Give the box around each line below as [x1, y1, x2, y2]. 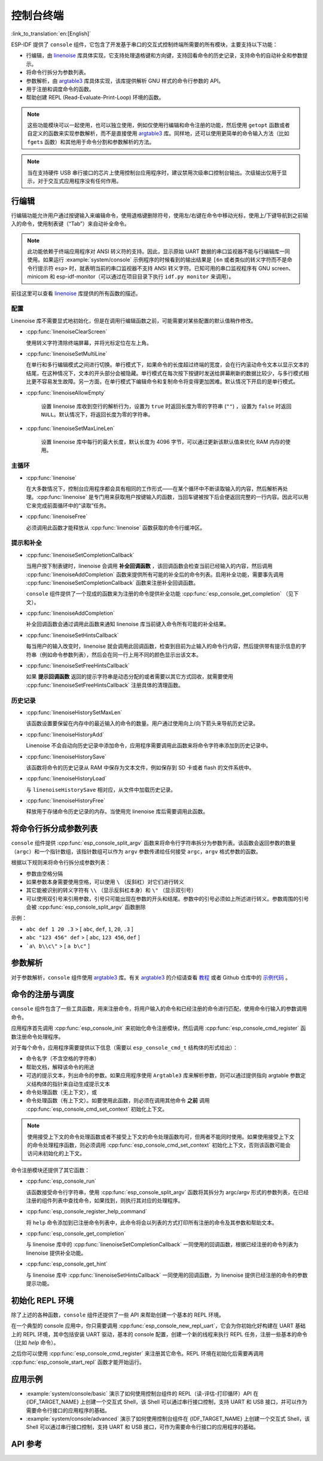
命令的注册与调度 [11, 990, 74, 1000]
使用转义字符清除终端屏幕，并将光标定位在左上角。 [26, 339, 152, 346]
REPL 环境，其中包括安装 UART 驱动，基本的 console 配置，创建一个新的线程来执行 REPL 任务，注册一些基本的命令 [23, 1330, 307, 1337]
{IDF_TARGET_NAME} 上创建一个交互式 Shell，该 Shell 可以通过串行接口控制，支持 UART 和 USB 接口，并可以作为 [26, 1398, 307, 1406]
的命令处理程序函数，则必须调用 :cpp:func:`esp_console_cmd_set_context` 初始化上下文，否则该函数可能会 [27, 1141, 291, 1149]
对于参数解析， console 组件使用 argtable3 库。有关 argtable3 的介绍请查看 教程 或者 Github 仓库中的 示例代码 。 [11, 973, 291, 981]
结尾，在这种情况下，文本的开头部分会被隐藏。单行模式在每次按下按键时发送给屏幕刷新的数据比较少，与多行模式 [26, 369, 304, 377]
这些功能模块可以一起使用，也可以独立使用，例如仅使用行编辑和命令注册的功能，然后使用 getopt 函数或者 [27, 122, 290, 129]
